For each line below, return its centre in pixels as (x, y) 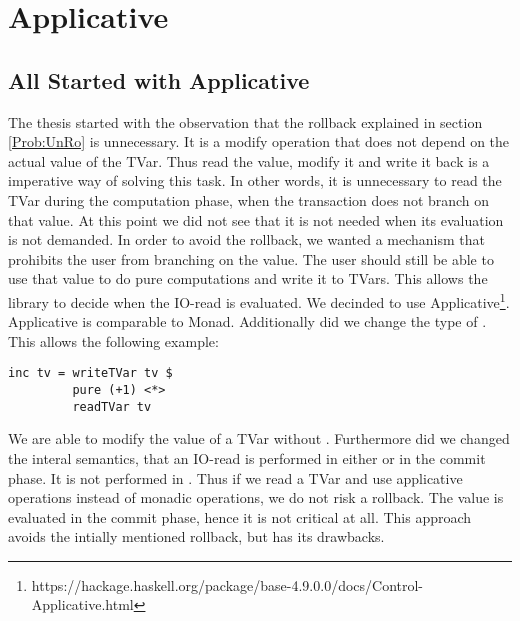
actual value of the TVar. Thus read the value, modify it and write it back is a (249, 160)
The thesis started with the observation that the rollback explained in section (245, 121)
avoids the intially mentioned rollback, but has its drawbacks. (196, 536)
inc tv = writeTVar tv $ (90, 373)
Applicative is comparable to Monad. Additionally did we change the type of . (247, 321)
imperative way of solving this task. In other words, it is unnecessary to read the (255, 180)
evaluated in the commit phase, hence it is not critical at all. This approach (240, 516)
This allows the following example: (113, 340)
